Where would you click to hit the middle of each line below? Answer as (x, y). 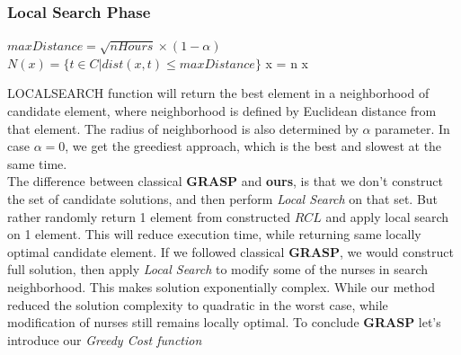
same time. (37, 163)
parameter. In (412, 128)
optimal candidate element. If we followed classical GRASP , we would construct (230, 251)
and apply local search (387, 216)
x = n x (287, 62)
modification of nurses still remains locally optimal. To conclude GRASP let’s (224, 322)
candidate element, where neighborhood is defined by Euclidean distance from (222, 111)
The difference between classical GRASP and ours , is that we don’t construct (226, 181)
